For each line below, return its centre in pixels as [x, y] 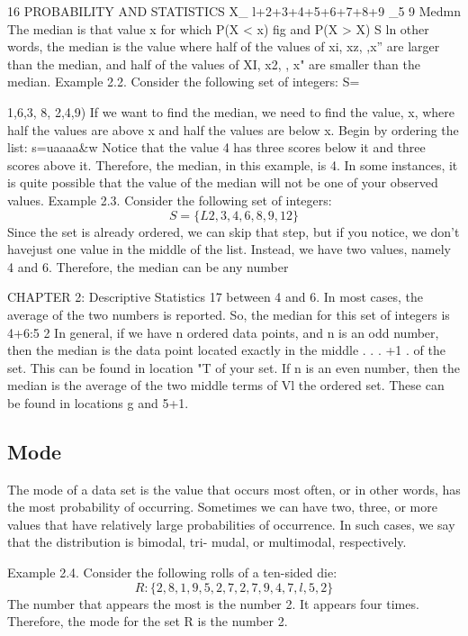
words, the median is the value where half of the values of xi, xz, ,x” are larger [224, 46]
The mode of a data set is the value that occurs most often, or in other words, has [234, 489]
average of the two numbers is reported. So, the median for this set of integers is [229, 314]
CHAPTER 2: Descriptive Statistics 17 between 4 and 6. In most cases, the [216, 297]
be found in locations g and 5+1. [98, 402]
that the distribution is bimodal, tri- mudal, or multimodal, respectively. [207, 542]
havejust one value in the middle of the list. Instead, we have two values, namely [229, 249]
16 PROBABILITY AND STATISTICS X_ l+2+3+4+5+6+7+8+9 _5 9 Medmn [234, 11]
